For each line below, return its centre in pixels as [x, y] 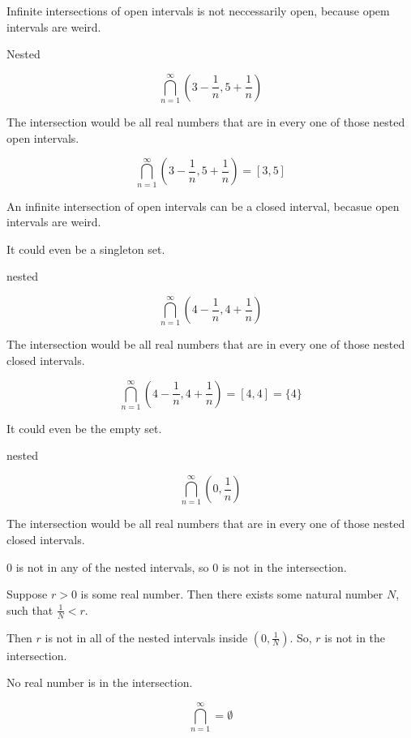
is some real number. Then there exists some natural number [232, 594]
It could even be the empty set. [84, 428]
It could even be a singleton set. [86, 249]
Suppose [27, 594]
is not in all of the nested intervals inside [146, 637]
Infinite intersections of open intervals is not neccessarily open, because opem [198, 11]
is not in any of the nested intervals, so [112, 566]
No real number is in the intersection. [100, 682]
